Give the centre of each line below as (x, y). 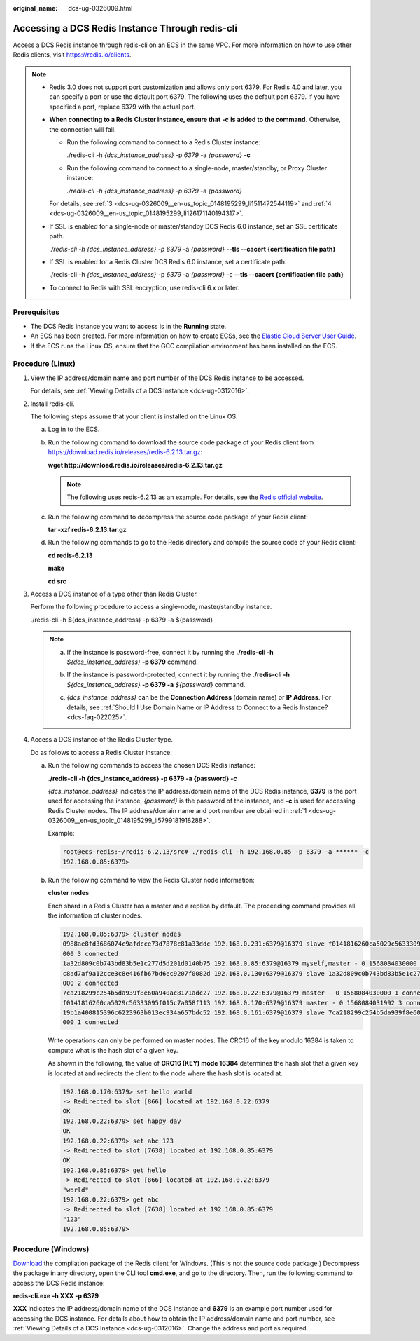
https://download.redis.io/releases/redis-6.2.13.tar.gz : (125, 452)
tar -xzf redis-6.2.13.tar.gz (87, 530)
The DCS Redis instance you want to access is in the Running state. (128, 326)
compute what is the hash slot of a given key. (113, 1050)
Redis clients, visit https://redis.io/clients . (72, 55)
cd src (57, 581)
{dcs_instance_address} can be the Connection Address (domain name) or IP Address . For (199, 697)
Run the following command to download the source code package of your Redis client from (181, 442)
